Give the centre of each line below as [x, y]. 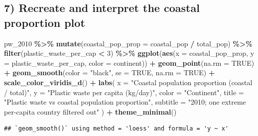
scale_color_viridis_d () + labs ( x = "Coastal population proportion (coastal [128, 82]
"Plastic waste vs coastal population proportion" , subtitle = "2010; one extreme [125, 102]
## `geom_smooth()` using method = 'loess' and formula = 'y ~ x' [117, 129]
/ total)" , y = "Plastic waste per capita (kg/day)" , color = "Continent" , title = [124, 92]
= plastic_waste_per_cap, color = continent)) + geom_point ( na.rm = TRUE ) [129, 63]
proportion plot [45, 22]
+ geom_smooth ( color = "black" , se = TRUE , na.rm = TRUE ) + [110, 72]
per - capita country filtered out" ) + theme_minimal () [90, 111]
